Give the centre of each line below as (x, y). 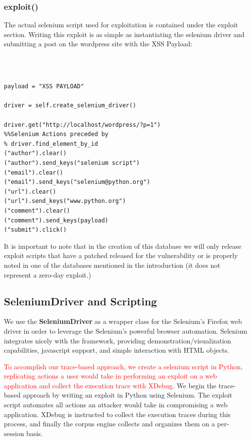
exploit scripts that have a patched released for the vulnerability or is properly (121, 255)
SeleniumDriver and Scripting (81, 301)
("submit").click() (35, 230)
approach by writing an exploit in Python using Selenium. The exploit (127, 395)
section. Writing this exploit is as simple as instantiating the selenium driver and (124, 34)
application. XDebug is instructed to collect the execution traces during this (117, 414)
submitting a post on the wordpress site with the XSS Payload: (98, 44)
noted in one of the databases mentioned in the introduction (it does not (112, 265)
